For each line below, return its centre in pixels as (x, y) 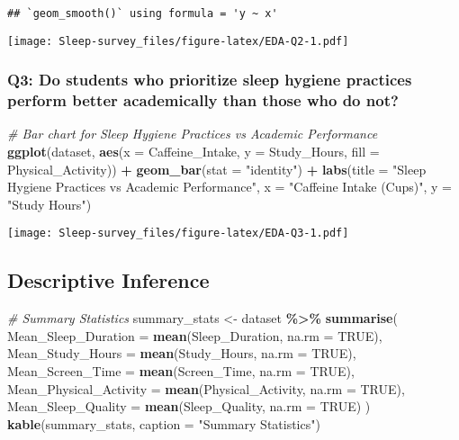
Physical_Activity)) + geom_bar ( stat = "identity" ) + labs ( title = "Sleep (217, 169)
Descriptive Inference (108, 280)
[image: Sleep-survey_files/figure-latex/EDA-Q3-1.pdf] (178, 233)
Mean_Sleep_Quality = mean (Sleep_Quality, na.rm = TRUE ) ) (189, 406)
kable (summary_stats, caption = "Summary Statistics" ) (164, 423)
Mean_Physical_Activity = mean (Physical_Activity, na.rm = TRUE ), (206, 388)
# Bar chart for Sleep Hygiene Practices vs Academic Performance (193, 134)
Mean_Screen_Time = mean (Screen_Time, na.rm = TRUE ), (181, 371)
